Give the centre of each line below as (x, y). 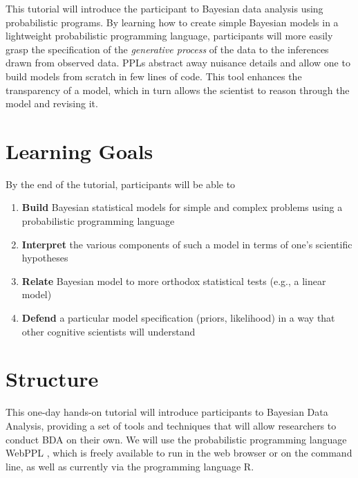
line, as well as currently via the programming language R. (130, 466)
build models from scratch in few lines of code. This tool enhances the (154, 76)
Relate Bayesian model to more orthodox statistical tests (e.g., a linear (174, 281)
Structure (52, 379)
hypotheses (45, 258)
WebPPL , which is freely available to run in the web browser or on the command (179, 453)
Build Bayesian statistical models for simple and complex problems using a (182, 207)
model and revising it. (52, 103)
